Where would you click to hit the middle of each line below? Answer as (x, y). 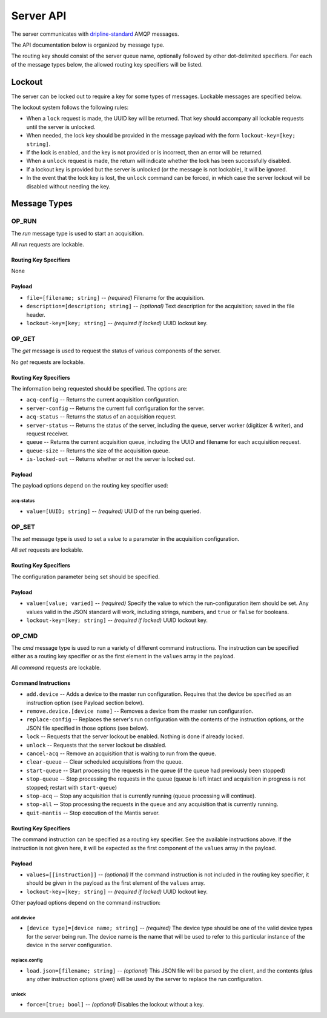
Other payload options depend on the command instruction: (86, 903)
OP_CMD (25, 636)
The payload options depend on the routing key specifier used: (90, 486)
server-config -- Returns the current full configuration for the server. (116, 408)
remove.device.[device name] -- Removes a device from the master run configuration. (140, 711)
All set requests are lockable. (48, 550)
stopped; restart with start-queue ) (72, 787)
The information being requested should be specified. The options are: (99, 388)
